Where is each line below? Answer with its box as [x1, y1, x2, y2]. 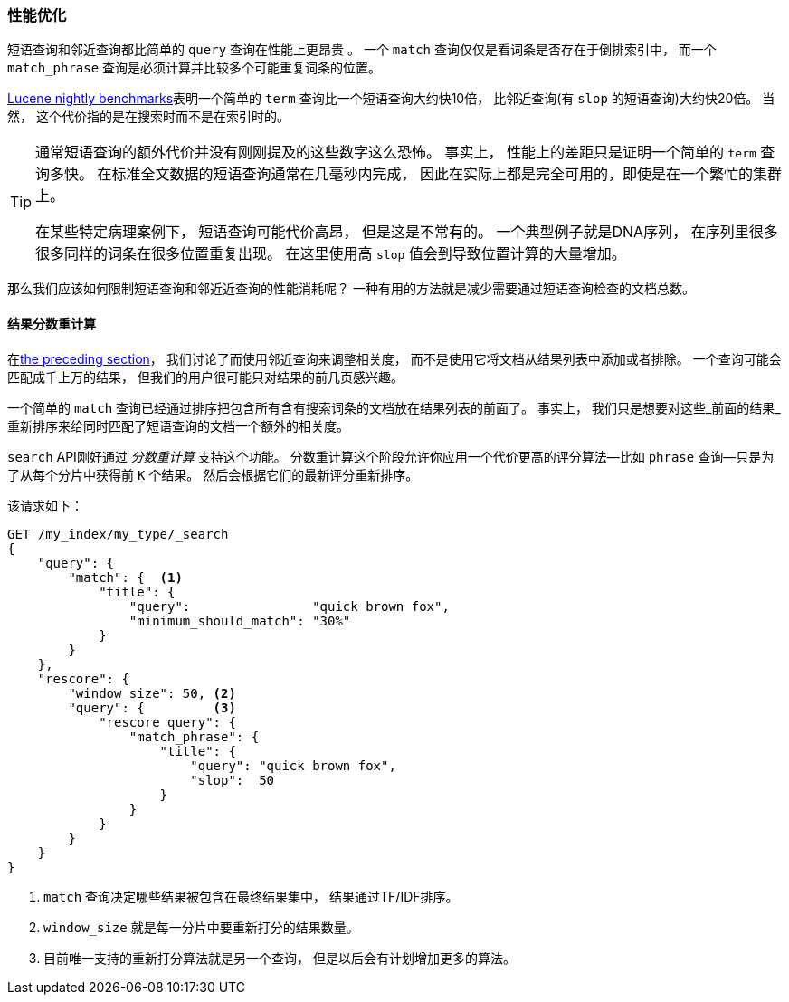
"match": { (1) [68, 569, 183, 585]
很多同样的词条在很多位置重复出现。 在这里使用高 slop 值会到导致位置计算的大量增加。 [35, 244, 626, 263]
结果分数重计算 [7, 315, 96, 331]
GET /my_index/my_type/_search [7, 526, 229, 541]
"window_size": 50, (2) [68, 685, 236, 701]
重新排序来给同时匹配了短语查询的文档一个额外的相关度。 [7, 417, 349, 434]
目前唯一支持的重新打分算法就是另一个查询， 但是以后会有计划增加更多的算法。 [43, 950, 516, 966]
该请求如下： [7, 497, 83, 513]
